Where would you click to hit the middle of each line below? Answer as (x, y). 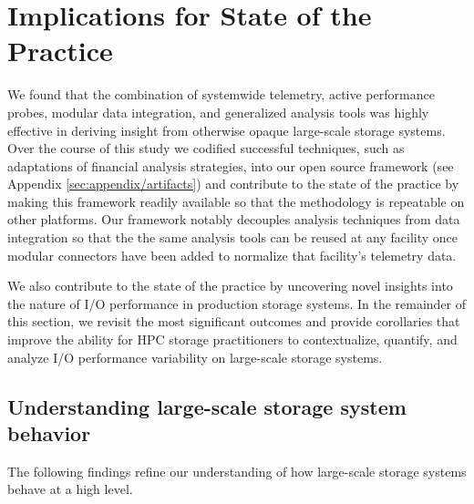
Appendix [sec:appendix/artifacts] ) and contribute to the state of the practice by (233, 184)
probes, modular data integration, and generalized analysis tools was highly (218, 112)
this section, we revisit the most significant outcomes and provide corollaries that (234, 321)
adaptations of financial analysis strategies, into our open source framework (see (231, 165)
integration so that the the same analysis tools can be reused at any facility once (233, 237)
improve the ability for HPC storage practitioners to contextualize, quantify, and (232, 339)
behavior (49, 433)
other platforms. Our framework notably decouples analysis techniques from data (234, 219)
